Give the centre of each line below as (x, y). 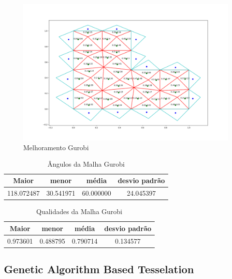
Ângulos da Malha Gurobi (86, 163)
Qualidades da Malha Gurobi (79, 211)
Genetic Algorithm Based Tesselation (99, 269)
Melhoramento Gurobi (56, 147)
